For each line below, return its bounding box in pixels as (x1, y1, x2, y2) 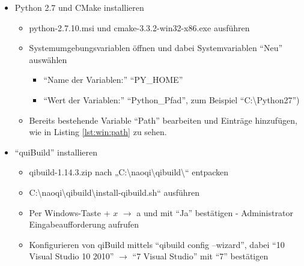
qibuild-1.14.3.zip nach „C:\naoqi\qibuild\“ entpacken (29, 166, 228, 178)
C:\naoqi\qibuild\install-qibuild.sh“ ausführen (29, 186, 200, 198)
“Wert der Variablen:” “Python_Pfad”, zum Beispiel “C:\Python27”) (43, 93, 300, 106)
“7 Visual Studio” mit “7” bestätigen (132, 250, 269, 262)
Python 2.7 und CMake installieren (14, 1, 144, 13)
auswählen (29, 53, 67, 65)
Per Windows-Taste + (29, 206, 111, 219)
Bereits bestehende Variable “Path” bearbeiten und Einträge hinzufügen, (29, 113, 297, 126)
